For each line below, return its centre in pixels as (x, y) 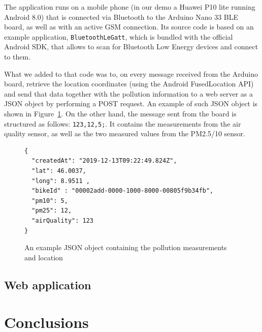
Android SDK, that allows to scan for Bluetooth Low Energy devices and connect (131, 47)
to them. (18, 57)
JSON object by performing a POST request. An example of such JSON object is (131, 103)
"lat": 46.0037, (59, 171)
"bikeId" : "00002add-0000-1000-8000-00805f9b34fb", (123, 191)
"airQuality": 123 (63, 221)
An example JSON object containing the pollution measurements (126, 247)
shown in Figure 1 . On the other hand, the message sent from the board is (120, 113)
